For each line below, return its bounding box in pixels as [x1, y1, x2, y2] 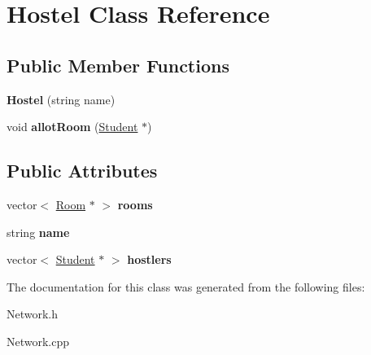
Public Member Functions [7, 52, 229, 77]
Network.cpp [7, 332, 70, 349]
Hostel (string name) [7, 90, 116, 107]
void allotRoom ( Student [7, 118, 138, 135]
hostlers [127, 251, 172, 268]
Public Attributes [7, 158, 158, 183]
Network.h [7, 305, 59, 322]
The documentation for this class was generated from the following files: [7, 278, 365, 295]
